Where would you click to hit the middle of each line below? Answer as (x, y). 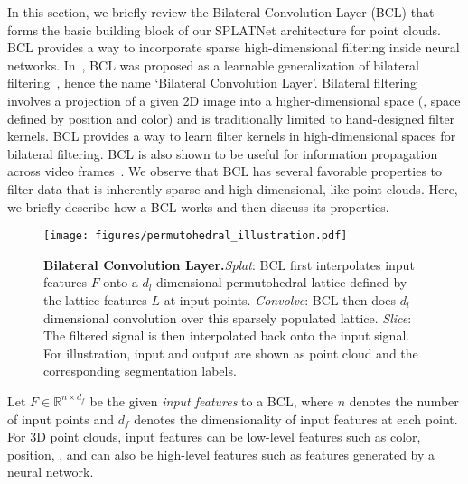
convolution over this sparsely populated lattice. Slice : (262, 317)
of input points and (61, 419)
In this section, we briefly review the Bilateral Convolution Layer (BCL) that (221, 12)
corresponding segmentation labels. (140, 371)
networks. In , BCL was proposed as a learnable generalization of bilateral (213, 65)
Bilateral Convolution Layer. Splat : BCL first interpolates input (229, 264)
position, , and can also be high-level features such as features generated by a (221, 454)
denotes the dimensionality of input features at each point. (296, 419)
